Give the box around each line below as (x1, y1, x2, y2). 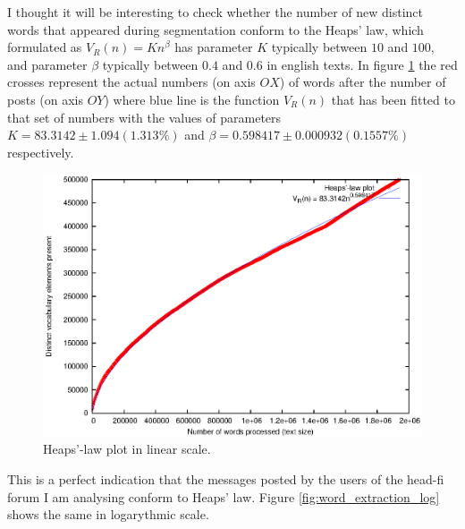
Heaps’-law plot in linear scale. (43, 439, 211, 458)
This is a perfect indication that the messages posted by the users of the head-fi (7, 469, 444, 488)
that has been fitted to (331, 90, 455, 108)
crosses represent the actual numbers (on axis (7, 73, 256, 91)
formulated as (7, 38, 82, 56)
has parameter (174, 38, 253, 56)
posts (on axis (7, 90, 84, 108)
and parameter (7, 55, 88, 73)
